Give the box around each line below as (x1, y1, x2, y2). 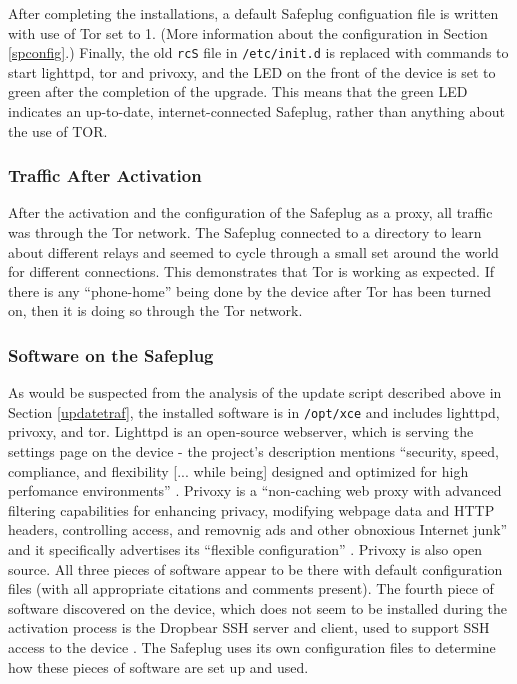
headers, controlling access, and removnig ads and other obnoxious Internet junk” (8, 519, 508, 540)
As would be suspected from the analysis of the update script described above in (8, 382, 502, 403)
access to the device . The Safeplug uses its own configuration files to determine (8, 637, 496, 657)
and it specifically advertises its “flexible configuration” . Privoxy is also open (8, 539, 483, 560)
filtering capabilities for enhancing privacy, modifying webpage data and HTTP (8, 499, 495, 520)
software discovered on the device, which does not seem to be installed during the (8, 597, 508, 618)
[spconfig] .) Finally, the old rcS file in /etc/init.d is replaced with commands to (8, 42, 509, 63)
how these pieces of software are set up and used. (8, 656, 309, 677)
